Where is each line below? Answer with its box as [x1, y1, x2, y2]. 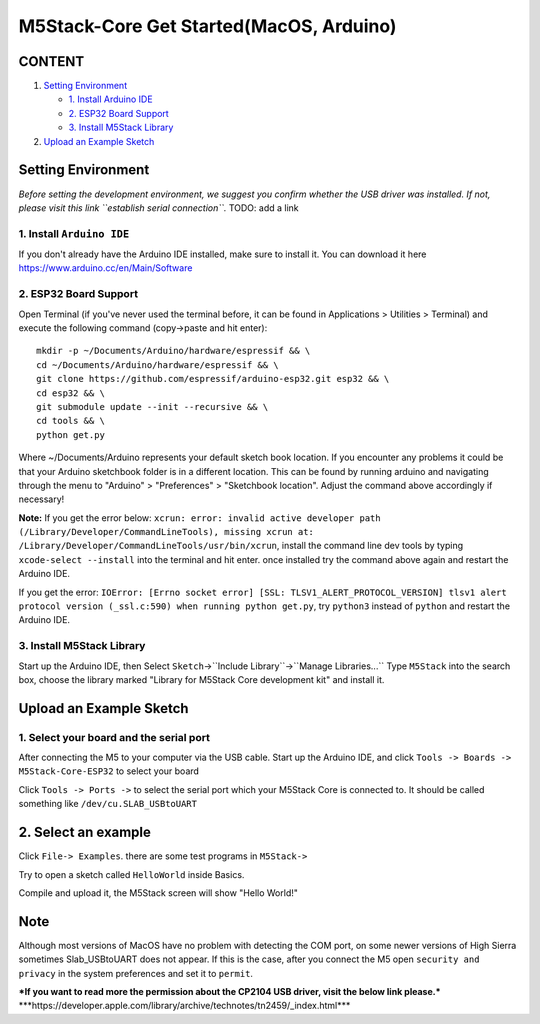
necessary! [18, 493, 65, 505]
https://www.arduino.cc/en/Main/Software [18, 262, 193, 274]
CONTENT [18, 53, 85, 70]
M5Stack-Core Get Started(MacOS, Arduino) [18, 15, 397, 37]
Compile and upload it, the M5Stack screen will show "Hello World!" [18, 886, 299, 899]
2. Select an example [18, 824, 152, 841]
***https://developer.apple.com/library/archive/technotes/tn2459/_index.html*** [18, 1000, 351, 1012]
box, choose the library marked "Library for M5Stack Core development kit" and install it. [18, 673, 385, 685]
